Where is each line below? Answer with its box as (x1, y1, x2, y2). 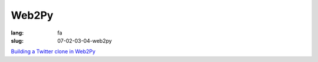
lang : (11, 29, 24, 36)
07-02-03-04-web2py (57, 37, 112, 44)
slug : (11, 37, 24, 44)
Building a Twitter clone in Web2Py (11, 48, 96, 55)
